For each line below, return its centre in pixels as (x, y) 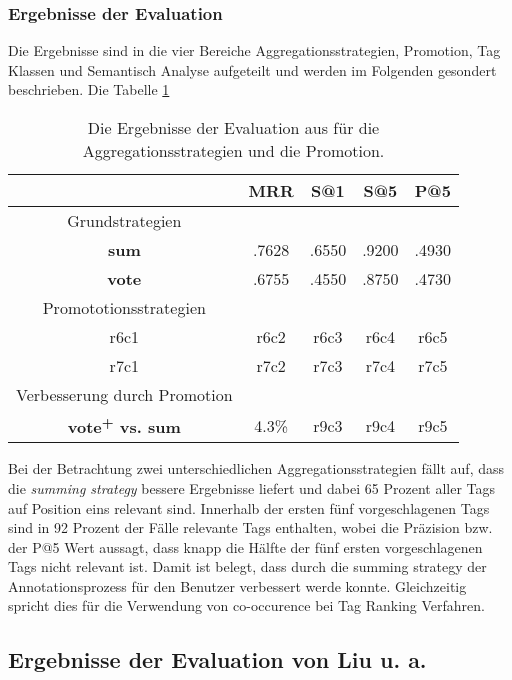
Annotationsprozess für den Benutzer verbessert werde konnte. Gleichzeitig (237, 585)
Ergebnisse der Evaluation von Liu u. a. (217, 659)
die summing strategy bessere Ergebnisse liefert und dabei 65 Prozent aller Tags (252, 487)
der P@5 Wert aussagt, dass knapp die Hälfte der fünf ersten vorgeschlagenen (245, 546)
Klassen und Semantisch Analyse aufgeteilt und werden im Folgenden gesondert (252, 69)
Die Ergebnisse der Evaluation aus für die (233, 127)
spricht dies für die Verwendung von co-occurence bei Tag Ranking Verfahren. (246, 605)
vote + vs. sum (124, 425)
